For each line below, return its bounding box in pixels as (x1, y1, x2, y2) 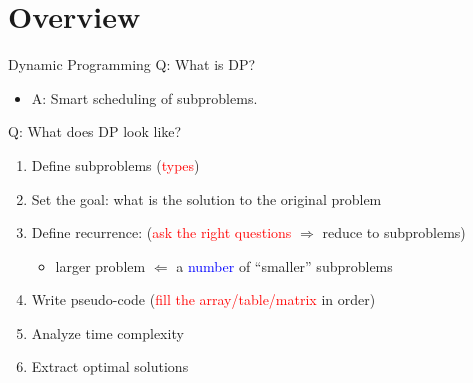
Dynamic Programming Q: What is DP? (8, 54, 256, 75)
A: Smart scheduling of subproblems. (31, 87, 258, 108)
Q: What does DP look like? (8, 121, 182, 142)
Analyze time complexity (31, 322, 184, 343)
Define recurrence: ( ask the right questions (31, 222, 292, 243)
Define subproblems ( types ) (31, 154, 200, 175)
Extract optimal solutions (31, 356, 189, 377)
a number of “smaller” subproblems (176, 255, 393, 276)
